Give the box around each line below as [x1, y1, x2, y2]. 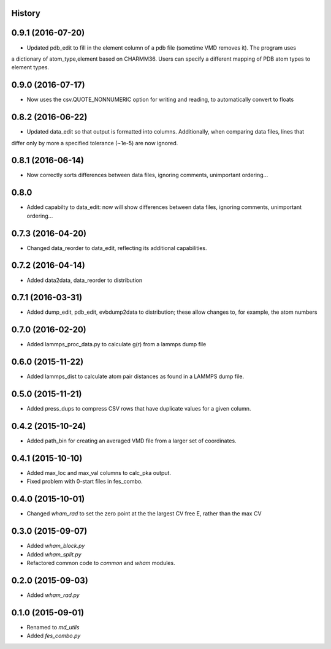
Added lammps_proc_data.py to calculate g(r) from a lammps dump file [26, 341, 207, 348]
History [11, 8, 41, 18]
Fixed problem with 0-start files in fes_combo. [26, 478, 143, 485]
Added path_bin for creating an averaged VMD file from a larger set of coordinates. [26, 437, 237, 444]
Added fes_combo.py [26, 632, 81, 640]
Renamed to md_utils [26, 623, 80, 631]
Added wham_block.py [26, 542, 85, 550]
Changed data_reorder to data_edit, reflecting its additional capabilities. [26, 244, 207, 251]
